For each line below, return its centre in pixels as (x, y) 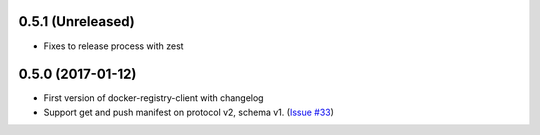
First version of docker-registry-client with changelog (153, 98)
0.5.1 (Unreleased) (76, 21)
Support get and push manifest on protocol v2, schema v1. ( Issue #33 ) (189, 112)
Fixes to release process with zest (113, 46)
